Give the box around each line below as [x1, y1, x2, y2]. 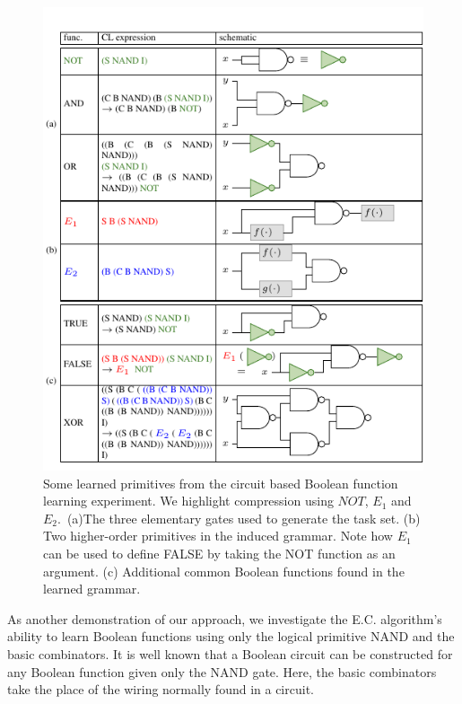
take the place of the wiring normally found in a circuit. [7, 680, 314, 699]
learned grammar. [43, 579, 141, 598]
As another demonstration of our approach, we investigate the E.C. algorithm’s [7, 609, 442, 628]
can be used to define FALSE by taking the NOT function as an [43, 543, 396, 562]
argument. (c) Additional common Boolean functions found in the [43, 561, 405, 580]
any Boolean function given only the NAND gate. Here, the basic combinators [7, 662, 437, 681]
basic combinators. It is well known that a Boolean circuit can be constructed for [7, 644, 453, 663]
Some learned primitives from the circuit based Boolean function [43, 473, 398, 492]
